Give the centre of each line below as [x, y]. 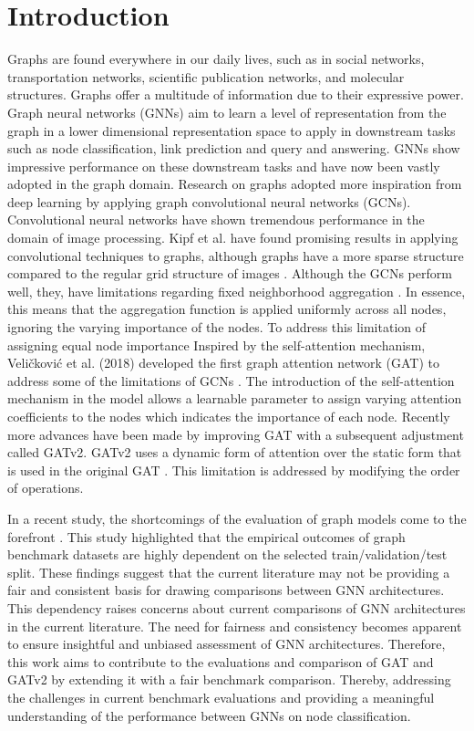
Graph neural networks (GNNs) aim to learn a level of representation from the [227, 112]
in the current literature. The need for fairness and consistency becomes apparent [235, 626]
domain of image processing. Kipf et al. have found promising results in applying [233, 238]
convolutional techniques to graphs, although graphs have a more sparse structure [236, 255]
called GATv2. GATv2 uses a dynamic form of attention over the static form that [235, 452]
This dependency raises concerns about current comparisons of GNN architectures [237, 607]
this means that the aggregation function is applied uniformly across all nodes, [227, 309]
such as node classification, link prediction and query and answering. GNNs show [234, 148]
